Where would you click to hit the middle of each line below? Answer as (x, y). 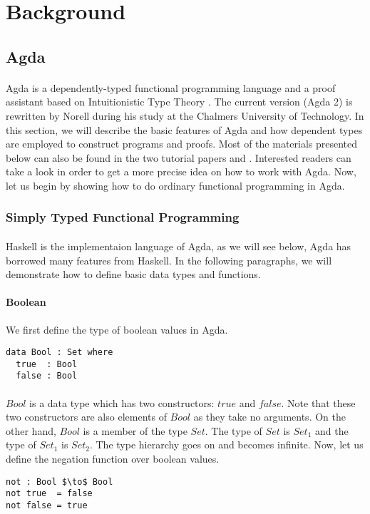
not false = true (47, 505)
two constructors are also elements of (86, 417)
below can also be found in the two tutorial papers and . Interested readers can (179, 157)
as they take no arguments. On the (269, 417)
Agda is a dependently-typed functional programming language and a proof (171, 87)
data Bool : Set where (60, 353)
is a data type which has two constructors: (122, 402)
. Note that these (318, 402)
